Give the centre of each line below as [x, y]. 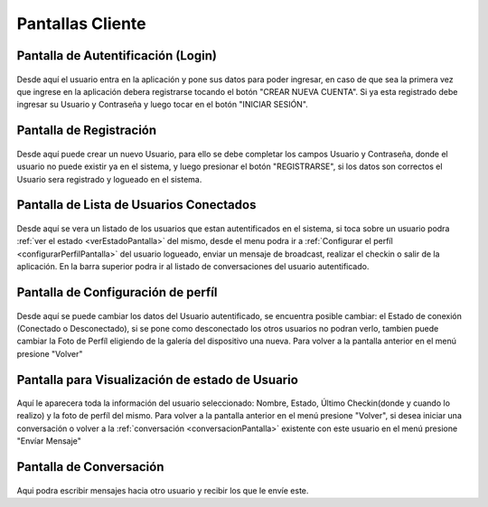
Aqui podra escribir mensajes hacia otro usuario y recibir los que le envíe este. [163, 490]
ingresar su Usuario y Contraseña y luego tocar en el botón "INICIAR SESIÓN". [163, 105]
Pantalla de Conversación [90, 467]
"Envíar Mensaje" [49, 441]
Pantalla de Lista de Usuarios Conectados [136, 205]
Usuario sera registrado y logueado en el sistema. [109, 179]
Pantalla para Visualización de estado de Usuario [157, 380]
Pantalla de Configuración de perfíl [117, 292]
